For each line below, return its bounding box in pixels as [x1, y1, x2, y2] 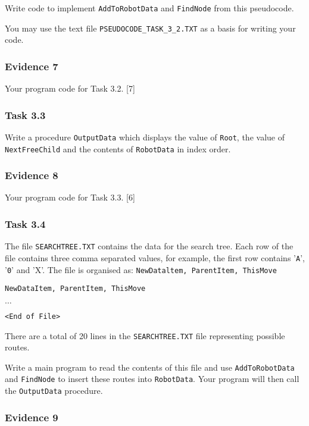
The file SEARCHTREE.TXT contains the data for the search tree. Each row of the [5, 240, 294, 252]
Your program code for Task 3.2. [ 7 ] [5, 82, 135, 95]
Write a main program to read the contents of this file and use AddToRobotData [5, 361, 295, 373]
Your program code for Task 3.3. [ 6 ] [5, 191, 135, 203]
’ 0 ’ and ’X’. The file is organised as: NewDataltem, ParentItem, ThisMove [5, 263, 277, 275]
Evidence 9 [5, 409, 58, 424]
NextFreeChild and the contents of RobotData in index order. [5, 142, 231, 155]
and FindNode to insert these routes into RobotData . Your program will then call [5, 372, 299, 385]
